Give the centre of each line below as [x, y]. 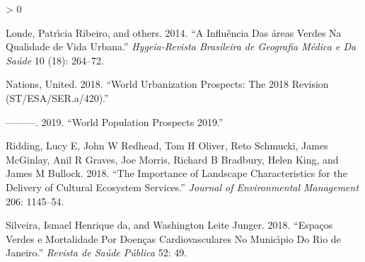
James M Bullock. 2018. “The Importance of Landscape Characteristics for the [176, 173]
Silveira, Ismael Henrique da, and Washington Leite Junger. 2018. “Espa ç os [169, 225]
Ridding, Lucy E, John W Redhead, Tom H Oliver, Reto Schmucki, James [167, 146]
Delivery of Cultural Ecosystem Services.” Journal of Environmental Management [182, 187]
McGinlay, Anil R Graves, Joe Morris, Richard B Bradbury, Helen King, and [172, 159]
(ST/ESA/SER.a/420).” [57, 97]
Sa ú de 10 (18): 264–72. [55, 60]
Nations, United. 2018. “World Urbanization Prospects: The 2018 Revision [167, 84]
